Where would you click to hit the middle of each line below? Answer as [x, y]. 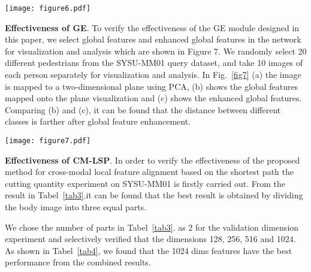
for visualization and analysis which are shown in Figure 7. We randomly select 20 [156, 51]
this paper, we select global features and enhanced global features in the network [153, 39]
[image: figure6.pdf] [48, 8]
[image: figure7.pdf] [48, 141]
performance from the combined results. [78, 262]
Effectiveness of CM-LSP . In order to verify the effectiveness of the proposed [153, 160]
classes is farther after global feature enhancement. [98, 121]
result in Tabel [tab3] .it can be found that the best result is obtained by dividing [154, 195]
